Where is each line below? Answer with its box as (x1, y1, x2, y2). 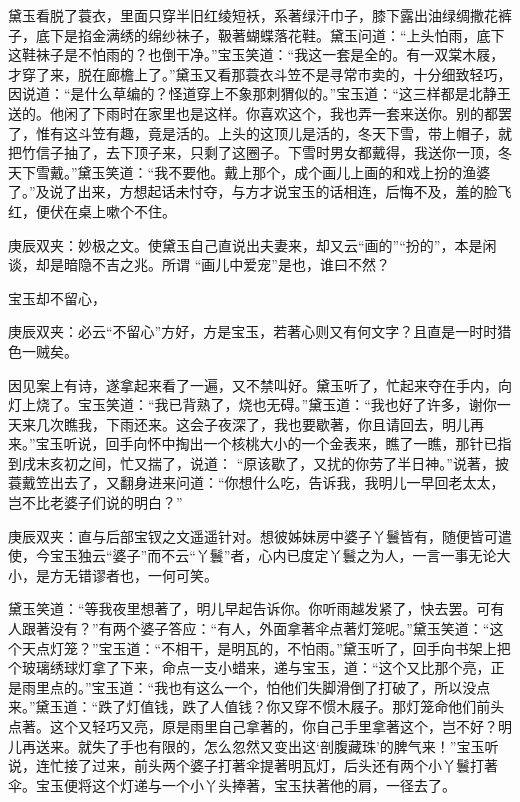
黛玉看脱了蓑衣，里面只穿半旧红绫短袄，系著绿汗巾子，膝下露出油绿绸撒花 (8, 5, 498, 25)
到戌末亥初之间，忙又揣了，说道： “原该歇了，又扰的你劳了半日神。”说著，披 (8, 452, 509, 473)
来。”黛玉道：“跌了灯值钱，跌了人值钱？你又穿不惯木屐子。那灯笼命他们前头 (8, 696, 505, 717)
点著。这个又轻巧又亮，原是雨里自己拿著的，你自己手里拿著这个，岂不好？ (8, 716, 498, 736)
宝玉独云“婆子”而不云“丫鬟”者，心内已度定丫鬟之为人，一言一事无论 (49, 545, 497, 566)
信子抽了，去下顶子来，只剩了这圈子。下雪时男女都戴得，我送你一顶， (35, 142, 498, 163)
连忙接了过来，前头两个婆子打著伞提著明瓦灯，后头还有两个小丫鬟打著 (35, 755, 498, 776)
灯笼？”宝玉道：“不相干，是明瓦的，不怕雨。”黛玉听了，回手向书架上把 (49, 637, 511, 658)
